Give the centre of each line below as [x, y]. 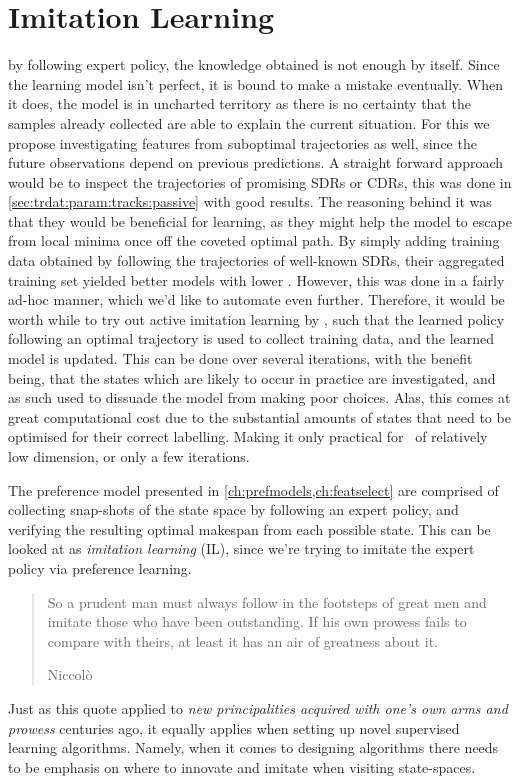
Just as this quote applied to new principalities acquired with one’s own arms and [258, 707]
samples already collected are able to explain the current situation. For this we [249, 122]
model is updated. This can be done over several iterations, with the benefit [240, 358]
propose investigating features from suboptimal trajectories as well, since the [242, 142]
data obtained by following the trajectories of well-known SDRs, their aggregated [256, 260]
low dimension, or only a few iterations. [129, 456]
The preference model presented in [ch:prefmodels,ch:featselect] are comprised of [253, 489]
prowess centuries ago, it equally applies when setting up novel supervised [234, 727]
